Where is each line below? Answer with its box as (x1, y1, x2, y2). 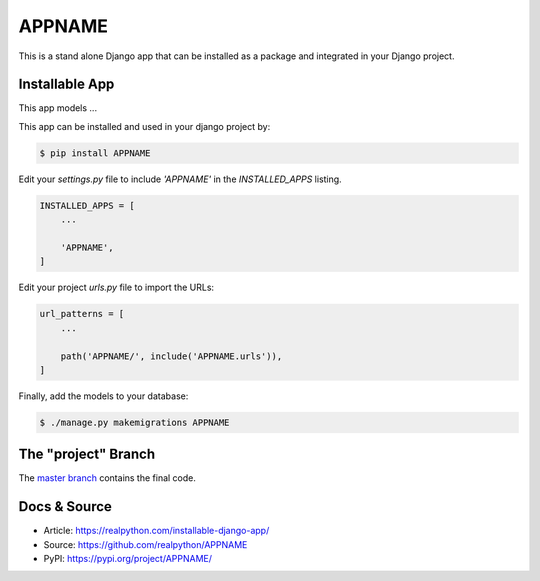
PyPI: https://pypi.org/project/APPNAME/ (43, 553, 213, 565)
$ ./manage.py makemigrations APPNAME (39, 416, 230, 428)
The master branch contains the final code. (18, 472, 197, 484)
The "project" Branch (18, 446, 155, 463)
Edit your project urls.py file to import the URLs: (18, 281, 215, 294)
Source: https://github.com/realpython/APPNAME (43, 538, 248, 550)
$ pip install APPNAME (39, 147, 151, 159)
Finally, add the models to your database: (18, 390, 189, 402)
